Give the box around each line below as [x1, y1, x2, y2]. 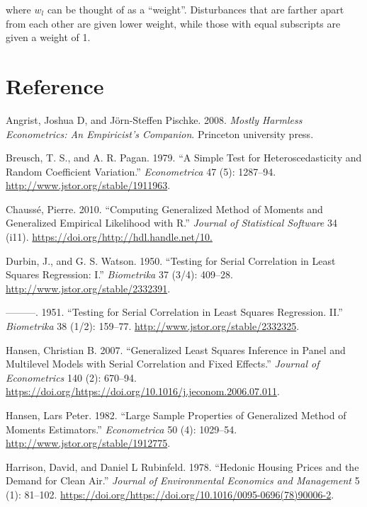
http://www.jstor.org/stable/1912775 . [6, 435, 171, 450]
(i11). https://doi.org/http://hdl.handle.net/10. [6, 229, 213, 244]
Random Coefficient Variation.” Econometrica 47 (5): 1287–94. [6, 164, 276, 178]
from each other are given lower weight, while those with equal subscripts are [6, 16, 341, 30]
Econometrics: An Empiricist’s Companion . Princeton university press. [6, 126, 314, 141]
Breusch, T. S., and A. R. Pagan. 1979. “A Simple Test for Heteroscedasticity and [6, 150, 362, 165]
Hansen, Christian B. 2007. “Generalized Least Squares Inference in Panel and [6, 342, 346, 357]
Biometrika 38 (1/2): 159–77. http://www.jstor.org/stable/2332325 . [6, 319, 300, 334]
